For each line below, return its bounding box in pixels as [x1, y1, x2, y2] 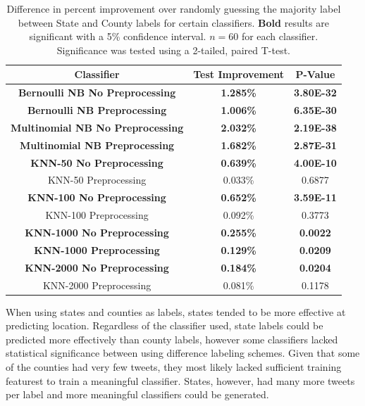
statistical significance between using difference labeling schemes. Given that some [6, 345, 360, 360]
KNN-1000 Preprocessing [34, 242, 160, 257]
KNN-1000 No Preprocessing [25, 224, 169, 239]
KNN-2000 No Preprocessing [25, 260, 169, 274]
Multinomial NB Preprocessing [20, 137, 175, 152]
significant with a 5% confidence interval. [29, 29, 206, 44]
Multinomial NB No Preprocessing [11, 120, 184, 134]
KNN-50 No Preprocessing [30, 155, 163, 170]
